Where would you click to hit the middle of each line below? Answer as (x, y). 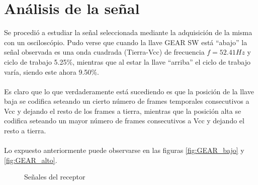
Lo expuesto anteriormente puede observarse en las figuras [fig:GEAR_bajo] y (124, 150)
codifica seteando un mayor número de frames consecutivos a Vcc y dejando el (124, 121)
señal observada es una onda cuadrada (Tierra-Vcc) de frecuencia (104, 52)
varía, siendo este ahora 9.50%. (52, 71)
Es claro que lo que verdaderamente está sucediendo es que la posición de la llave (129, 91)
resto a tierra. (25, 131)
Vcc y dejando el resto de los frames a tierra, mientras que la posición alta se (123, 111)
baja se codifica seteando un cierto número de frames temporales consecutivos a (127, 101)
